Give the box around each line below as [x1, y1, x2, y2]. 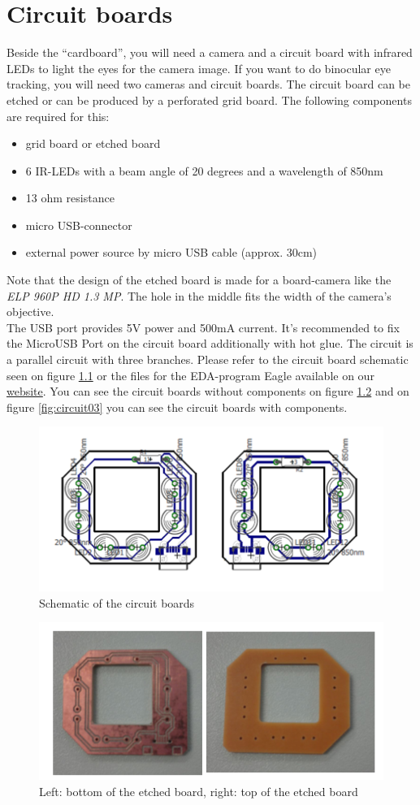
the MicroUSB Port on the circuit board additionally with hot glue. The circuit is [6, 335, 414, 352]
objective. [6, 303, 54, 320]
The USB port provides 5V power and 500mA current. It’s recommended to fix [6, 318, 400, 335]
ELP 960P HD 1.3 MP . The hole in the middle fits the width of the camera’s [6, 287, 392, 304]
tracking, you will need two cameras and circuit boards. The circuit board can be [6, 76, 410, 93]
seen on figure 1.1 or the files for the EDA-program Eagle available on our [6, 366, 375, 383]
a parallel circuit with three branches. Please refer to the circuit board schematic [6, 351, 409, 368]
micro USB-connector [25, 216, 132, 233]
